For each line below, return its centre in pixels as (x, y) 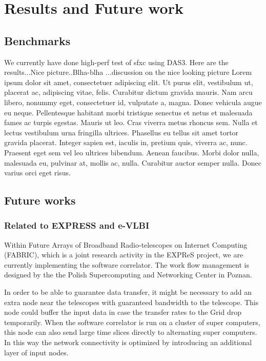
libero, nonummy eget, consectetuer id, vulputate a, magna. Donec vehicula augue (133, 102)
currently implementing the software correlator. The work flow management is (127, 264)
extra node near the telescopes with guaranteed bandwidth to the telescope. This (131, 302)
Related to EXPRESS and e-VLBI (77, 225)
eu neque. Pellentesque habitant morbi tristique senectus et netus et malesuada (128, 112)
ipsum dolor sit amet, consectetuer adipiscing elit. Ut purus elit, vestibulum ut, (129, 82)
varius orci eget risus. (37, 173)
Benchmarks (37, 40)
